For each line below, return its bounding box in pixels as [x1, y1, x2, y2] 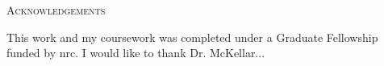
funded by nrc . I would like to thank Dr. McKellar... [6, 44, 265, 61]
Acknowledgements [6, 2, 106, 18]
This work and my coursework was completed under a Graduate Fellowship [6, 28, 378, 45]
